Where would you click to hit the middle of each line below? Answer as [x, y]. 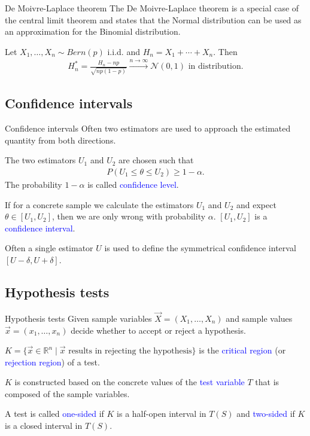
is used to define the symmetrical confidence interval [200, 248]
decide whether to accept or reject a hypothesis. [158, 330]
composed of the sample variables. [67, 393]
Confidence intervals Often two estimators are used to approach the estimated [148, 128]
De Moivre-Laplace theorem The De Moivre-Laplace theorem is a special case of [152, 8]
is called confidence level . [133, 184]
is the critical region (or [242, 350]
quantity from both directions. [60, 140]
